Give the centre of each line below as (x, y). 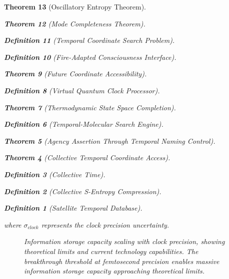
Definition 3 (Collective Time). (55, 174)
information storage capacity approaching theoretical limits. (114, 271)
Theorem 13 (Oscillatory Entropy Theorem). (75, 6)
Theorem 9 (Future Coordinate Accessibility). (75, 74)
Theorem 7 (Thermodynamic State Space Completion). (90, 107)
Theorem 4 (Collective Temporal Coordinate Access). (87, 157)
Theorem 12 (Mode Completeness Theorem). (75, 23)
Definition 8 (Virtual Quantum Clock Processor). (82, 90)
